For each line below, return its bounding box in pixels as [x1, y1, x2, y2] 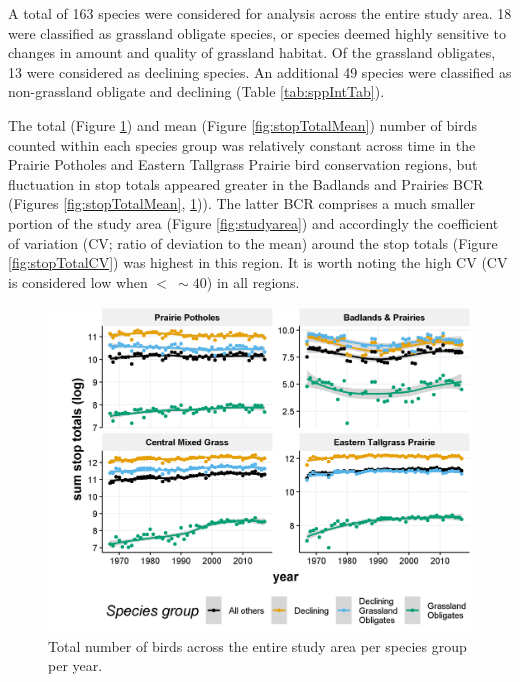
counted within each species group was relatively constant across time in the [8, 134, 476, 155]
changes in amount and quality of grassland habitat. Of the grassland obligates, [8, 42, 496, 63]
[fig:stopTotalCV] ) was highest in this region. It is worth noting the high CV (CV [8, 252, 508, 273]
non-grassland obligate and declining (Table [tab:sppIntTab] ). [8, 81, 385, 102]
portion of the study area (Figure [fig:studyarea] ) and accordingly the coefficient [8, 212, 499, 233]
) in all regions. [206, 271, 300, 292]
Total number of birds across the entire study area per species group [48, 635, 467, 656]
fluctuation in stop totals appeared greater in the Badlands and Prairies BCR [8, 173, 484, 194]
